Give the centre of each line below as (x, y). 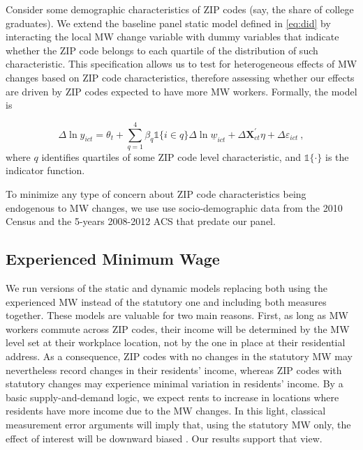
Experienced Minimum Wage (113, 259)
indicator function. (45, 170)
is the (337, 156)
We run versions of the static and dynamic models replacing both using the (166, 288)
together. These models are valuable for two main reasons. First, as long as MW (177, 315)
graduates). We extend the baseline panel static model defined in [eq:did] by (168, 23)
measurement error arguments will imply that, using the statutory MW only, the (178, 424)
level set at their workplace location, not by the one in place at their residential (176, 342)
